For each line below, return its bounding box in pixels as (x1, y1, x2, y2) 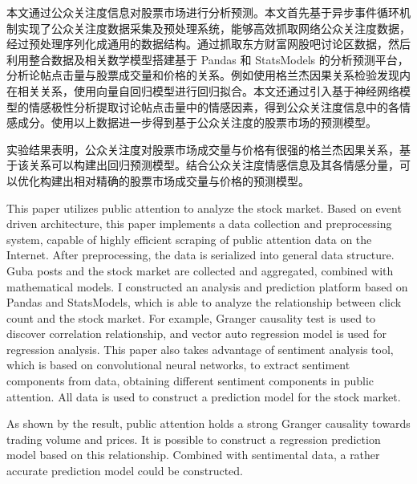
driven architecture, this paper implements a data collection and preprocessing (6, 215, 392, 232)
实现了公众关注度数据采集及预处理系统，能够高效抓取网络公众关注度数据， (17, 19, 411, 36)
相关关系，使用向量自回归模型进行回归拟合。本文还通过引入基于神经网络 (17, 82, 399, 99)
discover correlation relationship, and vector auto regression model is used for (6, 325, 387, 342)
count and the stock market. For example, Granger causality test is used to (6, 309, 376, 326)
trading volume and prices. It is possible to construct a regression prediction (6, 430, 381, 447)
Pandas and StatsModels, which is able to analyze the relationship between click (6, 294, 402, 311)
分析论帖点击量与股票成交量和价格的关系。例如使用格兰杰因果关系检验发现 (6, 67, 399, 83)
